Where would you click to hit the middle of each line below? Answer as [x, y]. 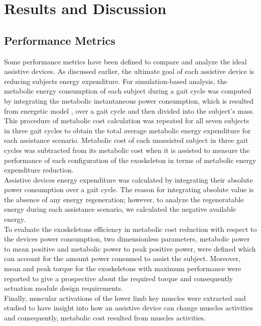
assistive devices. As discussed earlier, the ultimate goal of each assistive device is [129, 71]
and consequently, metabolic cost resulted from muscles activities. [105, 318]
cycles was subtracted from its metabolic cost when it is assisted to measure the [127, 150]
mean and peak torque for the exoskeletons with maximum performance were [123, 268]
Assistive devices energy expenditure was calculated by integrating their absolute [128, 179]
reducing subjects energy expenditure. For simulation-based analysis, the [116, 81]
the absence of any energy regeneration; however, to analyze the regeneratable [124, 199]
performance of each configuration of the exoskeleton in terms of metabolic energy [130, 160]
